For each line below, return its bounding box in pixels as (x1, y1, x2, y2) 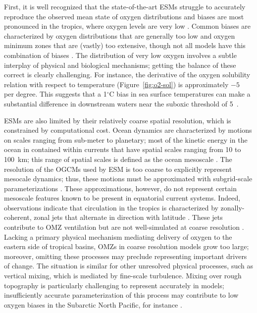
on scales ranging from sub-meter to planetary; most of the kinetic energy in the (4, 134, 248, 145)
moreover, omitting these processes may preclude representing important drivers (4, 251, 247, 261)
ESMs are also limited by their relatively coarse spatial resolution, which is (4, 115, 231, 125)
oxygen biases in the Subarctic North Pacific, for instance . (4, 299, 182, 310)
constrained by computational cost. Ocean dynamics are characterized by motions (4, 125, 252, 135)
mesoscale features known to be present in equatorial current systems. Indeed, (4, 193, 241, 203)
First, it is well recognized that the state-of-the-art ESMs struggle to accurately (4, 1, 246, 11)
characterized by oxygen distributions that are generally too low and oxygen (4, 30, 235, 41)
